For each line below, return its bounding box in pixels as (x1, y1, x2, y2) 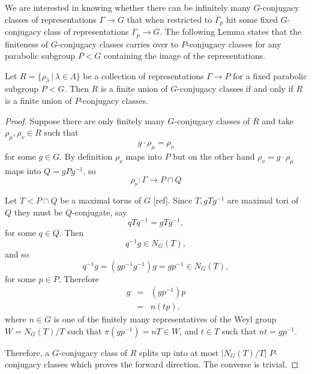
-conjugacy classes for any (186, 37, 281, 50)
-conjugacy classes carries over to (57, 37, 179, 50)
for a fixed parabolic (233, 69, 307, 82)
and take (262, 114, 294, 127)
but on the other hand (173, 149, 255, 162)
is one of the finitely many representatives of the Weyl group (53, 313, 277, 325)
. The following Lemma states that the (160, 25, 302, 38)
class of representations (44, 25, 129, 38)
